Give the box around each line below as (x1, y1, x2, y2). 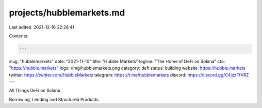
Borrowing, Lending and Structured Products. (9, 96, 100, 102)
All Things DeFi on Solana (9, 88, 61, 93)
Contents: (9, 33, 29, 39)
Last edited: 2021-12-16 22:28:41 (9, 24, 75, 30)
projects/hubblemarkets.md (9, 7, 125, 18)
